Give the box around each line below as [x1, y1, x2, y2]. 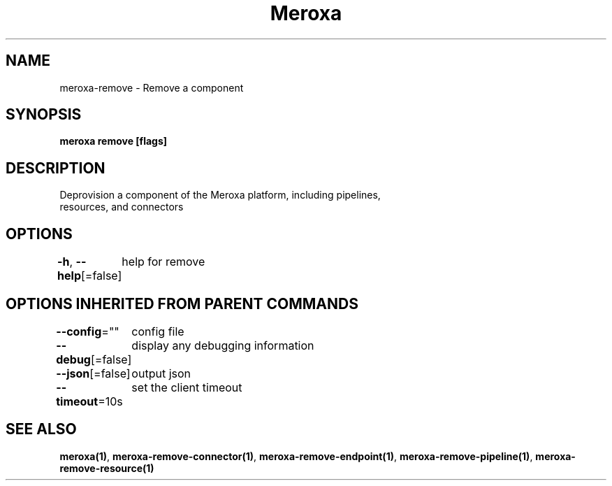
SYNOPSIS [6, 106, 82, 124]
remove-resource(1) [59, 462, 154, 474]
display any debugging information [131, 338, 314, 352]
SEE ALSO [6, 420, 77, 438]
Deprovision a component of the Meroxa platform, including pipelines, [59, 189, 381, 201]
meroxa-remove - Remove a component [59, 81, 244, 94]
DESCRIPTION [6, 159, 105, 177]
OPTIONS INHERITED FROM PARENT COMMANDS [6, 294, 358, 313]
